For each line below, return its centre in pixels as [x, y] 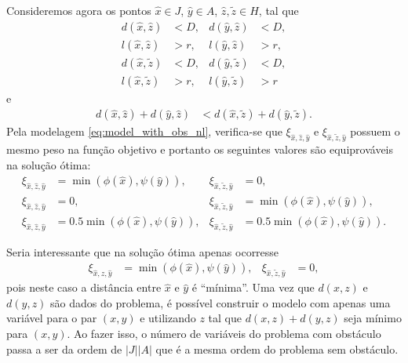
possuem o [375, 131]
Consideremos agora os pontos [79, 10]
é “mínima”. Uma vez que [253, 287]
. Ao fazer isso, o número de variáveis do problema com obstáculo [224, 334]
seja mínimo [373, 318]
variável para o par [52, 318]
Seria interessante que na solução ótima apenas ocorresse [143, 251]
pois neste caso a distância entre [84, 287]
